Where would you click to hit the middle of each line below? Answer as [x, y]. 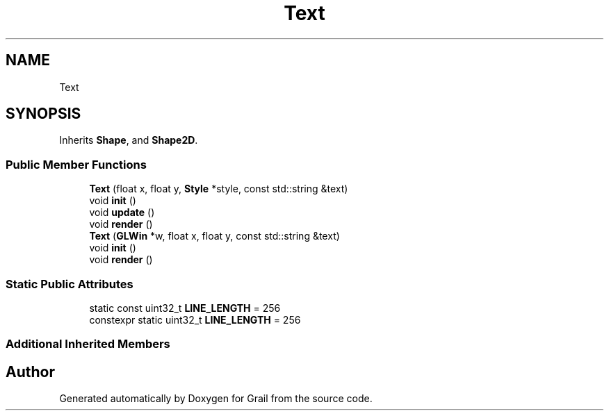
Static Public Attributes [70, 284]
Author [30, 372]
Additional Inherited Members [88, 344]
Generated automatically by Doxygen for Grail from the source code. [216, 399]
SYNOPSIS [43, 114]
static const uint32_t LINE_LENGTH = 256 [185, 308]
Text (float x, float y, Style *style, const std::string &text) [219, 189]
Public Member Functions [76, 164]
